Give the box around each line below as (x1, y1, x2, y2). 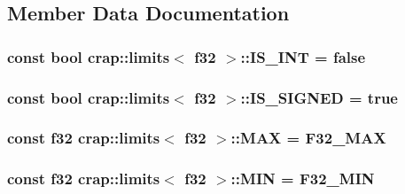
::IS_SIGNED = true (240, 86, 398, 108)
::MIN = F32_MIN (230, 167, 375, 190)
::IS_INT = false (240, 45, 366, 67)
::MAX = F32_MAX (230, 127, 386, 149)
